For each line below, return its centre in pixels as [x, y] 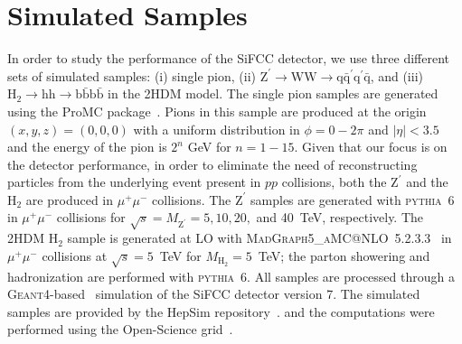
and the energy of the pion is [87, 147]
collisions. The [192, 199]
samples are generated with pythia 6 [353, 199]
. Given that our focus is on [371, 147]
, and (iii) [396, 75]
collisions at [75, 255]
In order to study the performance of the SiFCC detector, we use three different [229, 58]
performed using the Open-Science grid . [120, 329]
